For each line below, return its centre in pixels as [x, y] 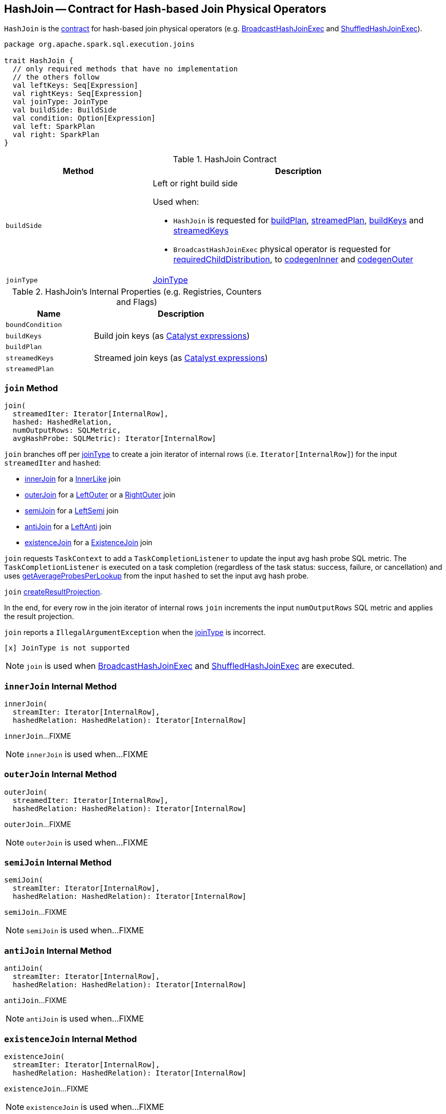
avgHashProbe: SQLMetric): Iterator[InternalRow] [114, 439]
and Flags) [137, 302]
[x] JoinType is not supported [67, 648]
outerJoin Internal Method [61, 774]
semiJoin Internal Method [58, 863]
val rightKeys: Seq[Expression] [77, 94]
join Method [31, 388]
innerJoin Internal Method [61, 686]
